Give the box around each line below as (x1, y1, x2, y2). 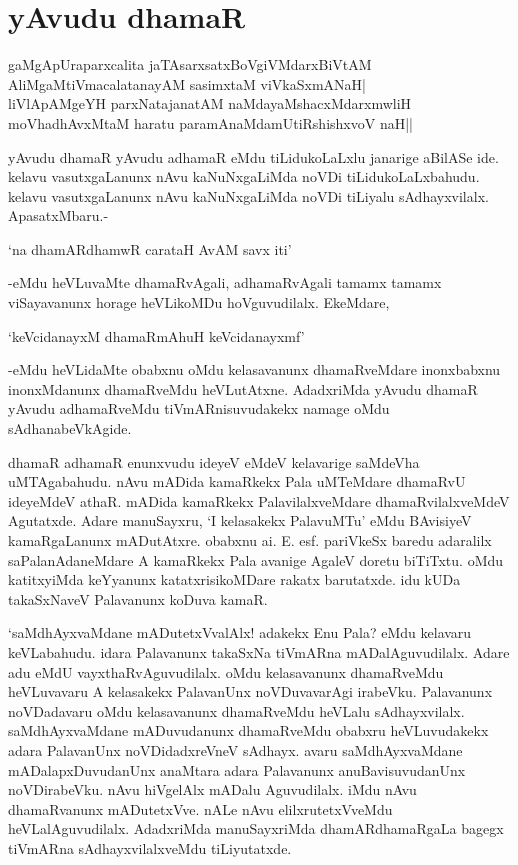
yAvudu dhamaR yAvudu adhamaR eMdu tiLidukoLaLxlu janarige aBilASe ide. (8, 146, 499, 167)
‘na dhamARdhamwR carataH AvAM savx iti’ (8, 238, 292, 259)
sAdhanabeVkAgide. (8, 418, 132, 439)
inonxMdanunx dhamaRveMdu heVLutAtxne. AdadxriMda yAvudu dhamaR (8, 378, 478, 399)
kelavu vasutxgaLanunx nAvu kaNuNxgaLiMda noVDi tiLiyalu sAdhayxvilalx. (8, 185, 489, 206)
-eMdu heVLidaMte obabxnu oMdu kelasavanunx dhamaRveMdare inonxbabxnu (8, 359, 501, 380)
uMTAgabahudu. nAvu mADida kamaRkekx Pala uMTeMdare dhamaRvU (8, 471, 466, 492)
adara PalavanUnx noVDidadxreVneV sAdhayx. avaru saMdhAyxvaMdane (8, 739, 463, 760)
